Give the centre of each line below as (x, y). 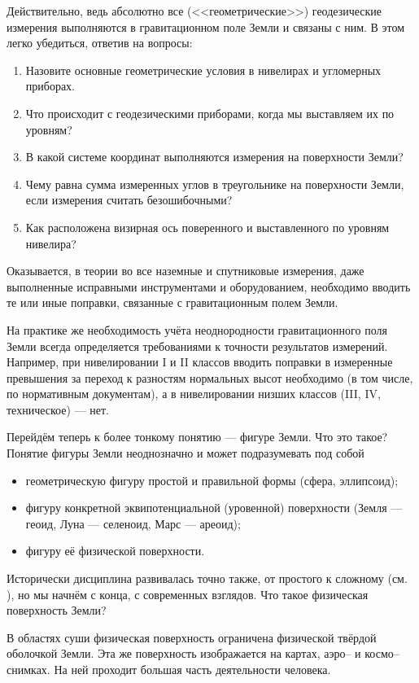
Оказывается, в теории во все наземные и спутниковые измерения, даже (185, 271)
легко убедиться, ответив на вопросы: (100, 43)
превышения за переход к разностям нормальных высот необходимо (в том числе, (210, 377)
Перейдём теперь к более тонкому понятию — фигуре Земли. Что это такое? (197, 437)
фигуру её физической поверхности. (115, 551)
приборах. (50, 86)
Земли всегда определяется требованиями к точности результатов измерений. (197, 346)
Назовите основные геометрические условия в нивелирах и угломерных (203, 70)
